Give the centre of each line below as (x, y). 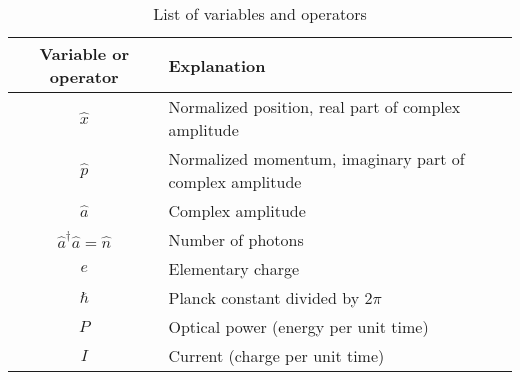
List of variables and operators (260, 13)
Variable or (84, 53)
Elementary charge (234, 268)
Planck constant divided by (264, 297)
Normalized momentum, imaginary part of (316, 158)
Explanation (217, 65)
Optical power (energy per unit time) (298, 326)
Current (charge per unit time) (276, 355)
